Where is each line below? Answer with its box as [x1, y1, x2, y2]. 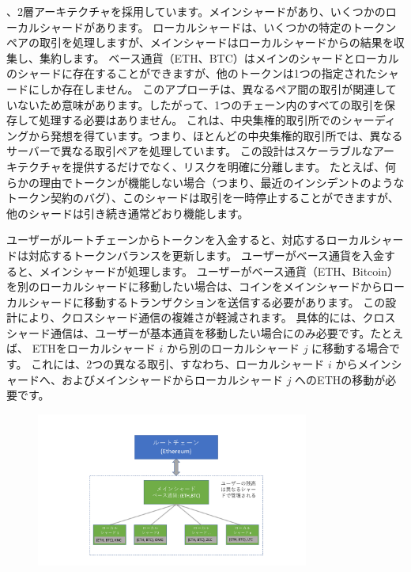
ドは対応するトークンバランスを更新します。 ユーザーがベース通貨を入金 [6, 246, 384, 263]
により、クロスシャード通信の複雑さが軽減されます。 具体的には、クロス [17, 309, 396, 326]
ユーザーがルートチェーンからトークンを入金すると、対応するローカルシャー [6, 231, 404, 248]
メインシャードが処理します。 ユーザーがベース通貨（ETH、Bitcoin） [39, 262, 399, 279]
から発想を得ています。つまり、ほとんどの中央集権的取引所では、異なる [28, 127, 403, 143]
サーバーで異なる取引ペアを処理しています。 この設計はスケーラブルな [6, 143, 373, 159]
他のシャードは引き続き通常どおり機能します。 [6, 204, 249, 221]
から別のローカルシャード [166, 340, 300, 357]
